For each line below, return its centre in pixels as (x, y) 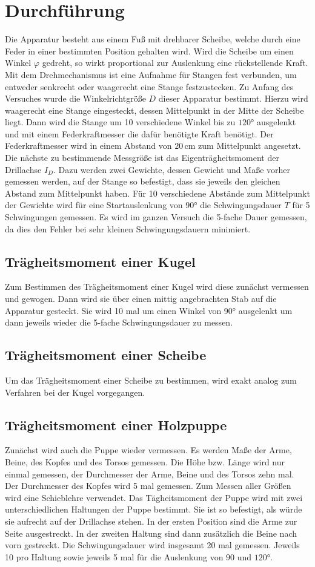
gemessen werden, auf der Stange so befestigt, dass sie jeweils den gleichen (143, 181)
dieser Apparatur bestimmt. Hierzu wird (233, 98)
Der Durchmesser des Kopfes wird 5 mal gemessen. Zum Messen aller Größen (148, 486)
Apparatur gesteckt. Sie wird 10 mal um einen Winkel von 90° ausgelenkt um (149, 310)
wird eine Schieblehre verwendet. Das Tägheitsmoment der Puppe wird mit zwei (154, 497)
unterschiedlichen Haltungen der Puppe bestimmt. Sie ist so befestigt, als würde (154, 509)
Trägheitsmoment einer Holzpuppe (116, 424)
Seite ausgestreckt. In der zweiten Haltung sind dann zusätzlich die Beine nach (151, 533)
